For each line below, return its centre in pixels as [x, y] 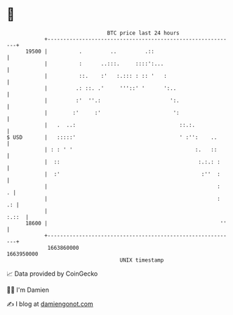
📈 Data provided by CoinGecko [52, 274]
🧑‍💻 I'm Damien [28, 290]
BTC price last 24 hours [143, 33]
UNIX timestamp [142, 260]
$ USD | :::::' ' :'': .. [112, 137]
